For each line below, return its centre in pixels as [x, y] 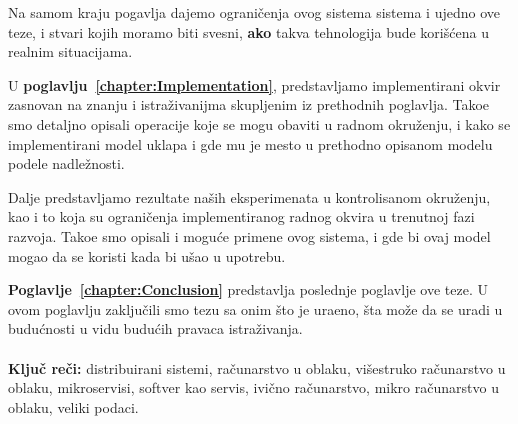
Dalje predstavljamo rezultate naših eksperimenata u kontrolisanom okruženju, [249, 196]
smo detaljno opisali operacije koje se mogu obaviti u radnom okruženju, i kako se [259, 123]
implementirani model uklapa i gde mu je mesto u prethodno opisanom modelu [250, 143]
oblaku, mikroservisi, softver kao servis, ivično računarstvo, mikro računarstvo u [253, 387]
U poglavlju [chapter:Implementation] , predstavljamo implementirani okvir [254, 84]
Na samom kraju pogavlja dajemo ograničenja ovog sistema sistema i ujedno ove [254, 12]
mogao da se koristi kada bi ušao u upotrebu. [147, 255]
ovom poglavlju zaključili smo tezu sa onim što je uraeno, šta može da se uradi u [255, 308]
